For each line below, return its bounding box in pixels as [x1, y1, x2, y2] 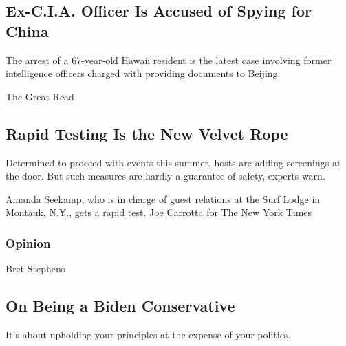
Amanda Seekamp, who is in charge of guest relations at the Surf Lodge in [6, 191, 321, 206]
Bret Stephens [6, 261, 65, 276]
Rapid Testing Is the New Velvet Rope [6, 122, 288, 144]
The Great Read [6, 89, 74, 103]
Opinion [6, 234, 51, 251]
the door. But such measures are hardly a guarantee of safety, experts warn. [6, 169, 325, 183]
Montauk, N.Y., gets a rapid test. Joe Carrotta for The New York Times [6, 205, 312, 219]
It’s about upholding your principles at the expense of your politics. [6, 327, 291, 341]
